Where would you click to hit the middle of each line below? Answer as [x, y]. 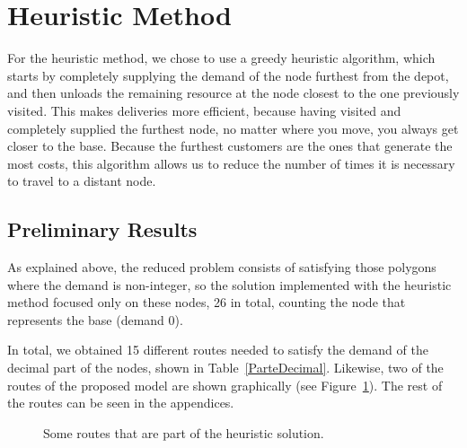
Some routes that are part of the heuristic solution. [184, 432]
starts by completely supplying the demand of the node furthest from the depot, [228, 75]
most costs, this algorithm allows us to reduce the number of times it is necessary [231, 163]
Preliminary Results [102, 229]
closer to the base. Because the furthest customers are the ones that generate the [230, 146]
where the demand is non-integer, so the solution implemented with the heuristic [229, 284]
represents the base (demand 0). [95, 319]
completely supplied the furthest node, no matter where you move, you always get [233, 128]
